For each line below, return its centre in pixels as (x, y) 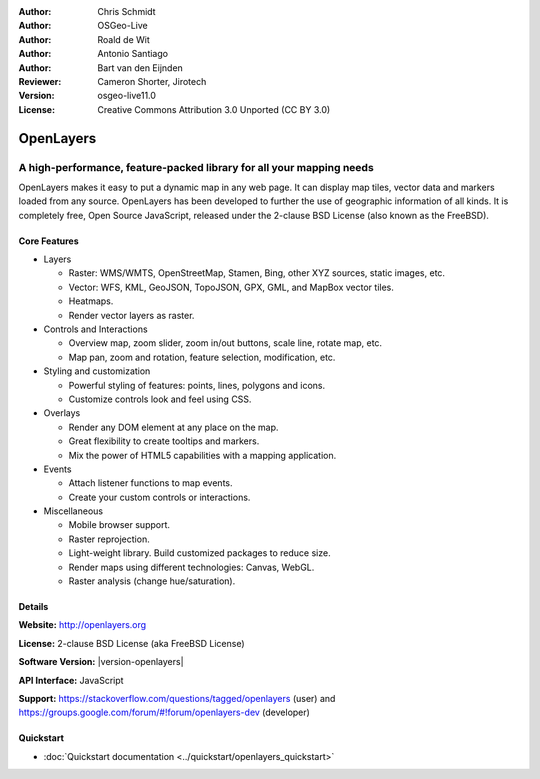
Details (33, 607)
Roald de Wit (123, 39)
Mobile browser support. (119, 525)
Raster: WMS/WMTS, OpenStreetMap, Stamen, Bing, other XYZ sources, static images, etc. (256, 273)
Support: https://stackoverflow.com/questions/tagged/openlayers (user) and (177, 698)
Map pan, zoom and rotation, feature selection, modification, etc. (202, 357)
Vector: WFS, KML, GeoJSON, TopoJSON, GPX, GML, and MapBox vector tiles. (231, 287)
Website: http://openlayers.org (82, 625)
